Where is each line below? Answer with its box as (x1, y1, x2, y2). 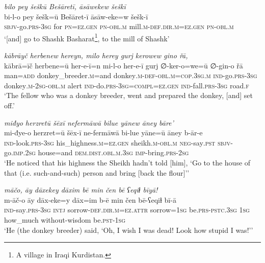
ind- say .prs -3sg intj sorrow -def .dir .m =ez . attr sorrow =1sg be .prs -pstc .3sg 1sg (4, 204, 250, 215)
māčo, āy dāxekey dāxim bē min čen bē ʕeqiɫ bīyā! (4, 184, 158, 195)
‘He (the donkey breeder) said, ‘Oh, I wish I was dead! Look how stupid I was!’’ (4, 224, 253, 235)
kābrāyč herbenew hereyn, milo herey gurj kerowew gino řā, (4, 50, 188, 61)
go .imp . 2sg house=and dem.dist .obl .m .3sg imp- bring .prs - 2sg (4, 147, 189, 158)
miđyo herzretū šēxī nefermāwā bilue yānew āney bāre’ (4, 117, 174, 128)
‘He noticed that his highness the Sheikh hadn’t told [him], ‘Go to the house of (4, 157, 251, 168)
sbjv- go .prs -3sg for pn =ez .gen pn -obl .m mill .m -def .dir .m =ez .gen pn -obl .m (4, 21, 234, 32)
